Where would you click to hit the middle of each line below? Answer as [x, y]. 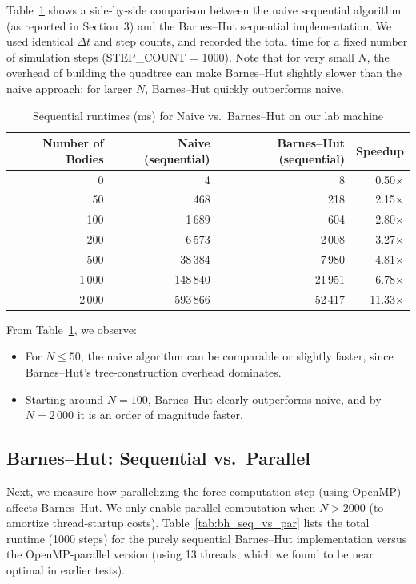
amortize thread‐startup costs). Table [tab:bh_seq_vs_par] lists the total [188, 523]
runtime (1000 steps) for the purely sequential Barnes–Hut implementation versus [207, 538]
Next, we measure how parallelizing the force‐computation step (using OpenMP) [204, 491]
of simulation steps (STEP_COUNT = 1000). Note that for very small [180, 56]
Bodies [85, 158]
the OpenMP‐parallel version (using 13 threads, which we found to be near [190, 554]
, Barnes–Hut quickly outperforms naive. [244, 88]
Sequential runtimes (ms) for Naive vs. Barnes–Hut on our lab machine [208, 115]
